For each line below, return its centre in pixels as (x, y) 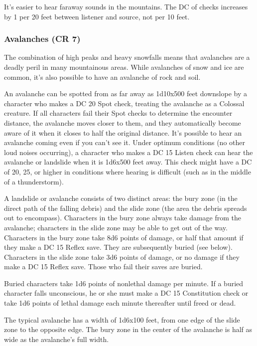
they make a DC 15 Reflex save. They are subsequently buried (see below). (118, 247)
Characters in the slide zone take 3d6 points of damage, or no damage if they (122, 257)
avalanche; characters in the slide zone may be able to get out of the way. (116, 227)
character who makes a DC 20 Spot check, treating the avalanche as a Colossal (124, 103)
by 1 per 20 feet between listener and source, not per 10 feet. (97, 16)
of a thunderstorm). (34, 181)
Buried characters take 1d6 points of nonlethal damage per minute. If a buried (124, 283)
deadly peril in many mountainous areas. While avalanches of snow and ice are (124, 67)
